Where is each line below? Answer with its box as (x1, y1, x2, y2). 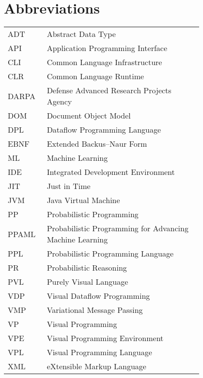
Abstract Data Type (47, 28, 116, 40)
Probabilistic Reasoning (47, 262, 127, 274)
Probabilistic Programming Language (47, 248, 174, 259)
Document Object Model (47, 110, 131, 121)
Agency (47, 96, 72, 107)
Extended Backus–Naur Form (47, 138, 147, 150)
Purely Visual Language (47, 276, 128, 288)
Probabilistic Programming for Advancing (47, 223, 188, 234)
